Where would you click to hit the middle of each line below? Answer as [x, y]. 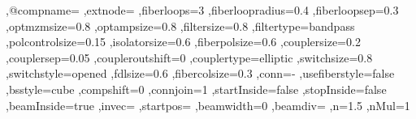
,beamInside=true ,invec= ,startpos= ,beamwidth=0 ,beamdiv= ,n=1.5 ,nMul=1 [208, 105]
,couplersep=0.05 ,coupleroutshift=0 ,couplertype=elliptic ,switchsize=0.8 [189, 57]
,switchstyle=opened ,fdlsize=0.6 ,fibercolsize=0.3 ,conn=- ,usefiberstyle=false [200, 73]
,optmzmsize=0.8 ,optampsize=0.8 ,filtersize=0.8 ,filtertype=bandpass [180, 25]
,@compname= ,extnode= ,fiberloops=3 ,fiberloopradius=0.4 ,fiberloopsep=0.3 [202, 10]
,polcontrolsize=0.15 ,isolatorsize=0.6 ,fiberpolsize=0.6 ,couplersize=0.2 [183, 42]
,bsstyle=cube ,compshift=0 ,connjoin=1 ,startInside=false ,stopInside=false [196, 89]
